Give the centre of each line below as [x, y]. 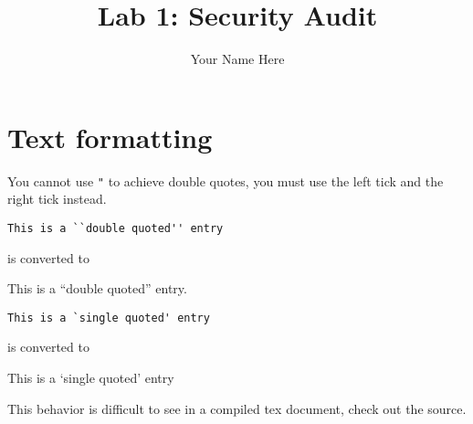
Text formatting [110, 137]
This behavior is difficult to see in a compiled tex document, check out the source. [237, 408]
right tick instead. [57, 199]
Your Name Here [237, 59]
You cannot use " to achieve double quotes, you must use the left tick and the [226, 180]
